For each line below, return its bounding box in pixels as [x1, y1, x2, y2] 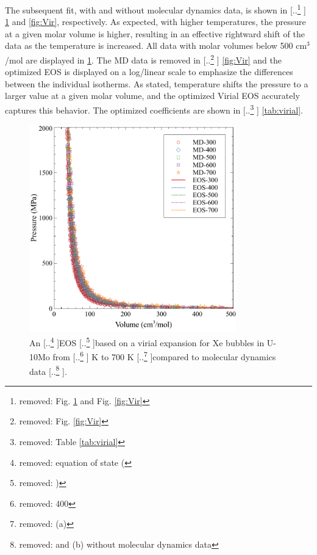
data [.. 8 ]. [29, 363, 67, 377]
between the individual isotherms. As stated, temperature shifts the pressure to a [5, 77, 308, 90]
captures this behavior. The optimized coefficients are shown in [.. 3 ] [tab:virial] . [5, 102, 303, 116]
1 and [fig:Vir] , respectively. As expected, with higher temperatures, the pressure [5, 15, 306, 28]
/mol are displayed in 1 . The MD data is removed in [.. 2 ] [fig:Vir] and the [5, 52, 282, 66]
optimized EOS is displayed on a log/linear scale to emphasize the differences [5, 65, 293, 78]
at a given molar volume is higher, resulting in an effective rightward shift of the [5, 27, 305, 40]
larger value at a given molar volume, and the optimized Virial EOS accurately [5, 89, 300, 102]
